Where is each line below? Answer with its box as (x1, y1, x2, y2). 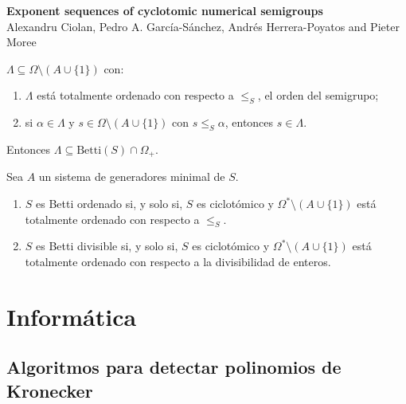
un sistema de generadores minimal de (38, 168, 225, 185)
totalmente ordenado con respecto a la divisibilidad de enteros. (25, 253, 331, 269)
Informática (6, 300, 137, 332)
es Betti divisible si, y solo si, (36, 237, 178, 254)
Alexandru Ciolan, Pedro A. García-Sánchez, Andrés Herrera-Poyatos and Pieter (6, 18, 400, 34)
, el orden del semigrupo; (257, 87, 379, 104)
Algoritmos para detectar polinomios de (6, 355, 342, 379)
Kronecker (6, 378, 93, 402)
